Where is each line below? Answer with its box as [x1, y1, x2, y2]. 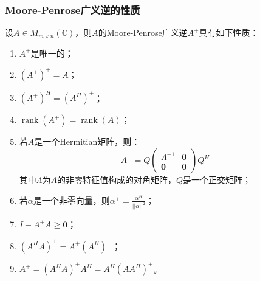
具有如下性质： [199, 26, 259, 39]
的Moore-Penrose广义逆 [98, 26, 188, 39]
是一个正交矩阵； [183, 173, 251, 186]
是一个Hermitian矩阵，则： [34, 135, 140, 148]
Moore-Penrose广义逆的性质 [5, 2, 140, 17]
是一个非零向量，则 [33, 193, 110, 206]
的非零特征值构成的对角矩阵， [57, 173, 177, 186]
